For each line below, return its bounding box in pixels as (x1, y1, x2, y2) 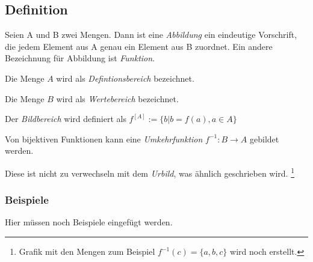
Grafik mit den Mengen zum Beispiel (19, 245, 155, 258)
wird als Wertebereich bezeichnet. (56, 92, 179, 105)
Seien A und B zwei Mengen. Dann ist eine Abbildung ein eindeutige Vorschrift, (5, 28, 297, 41)
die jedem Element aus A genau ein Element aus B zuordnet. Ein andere (5, 40, 273, 52)
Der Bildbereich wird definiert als (5, 112, 126, 125)
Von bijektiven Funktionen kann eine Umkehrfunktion (5, 132, 203, 145)
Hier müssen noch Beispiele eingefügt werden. (5, 216, 173, 228)
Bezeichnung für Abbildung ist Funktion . (5, 52, 155, 64)
